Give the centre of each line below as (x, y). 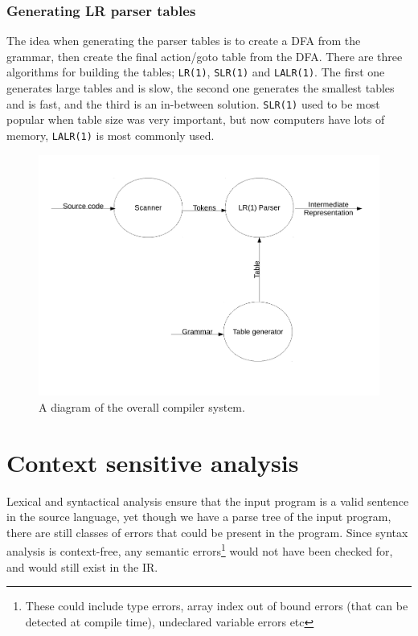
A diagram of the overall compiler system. (142, 406)
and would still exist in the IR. (82, 566)
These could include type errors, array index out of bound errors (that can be (217, 606)
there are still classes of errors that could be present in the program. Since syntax (207, 532)
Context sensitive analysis (153, 462)
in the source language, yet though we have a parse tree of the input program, (199, 517)
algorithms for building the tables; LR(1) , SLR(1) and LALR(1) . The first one (196, 72)
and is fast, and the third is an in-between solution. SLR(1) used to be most (193, 103)
